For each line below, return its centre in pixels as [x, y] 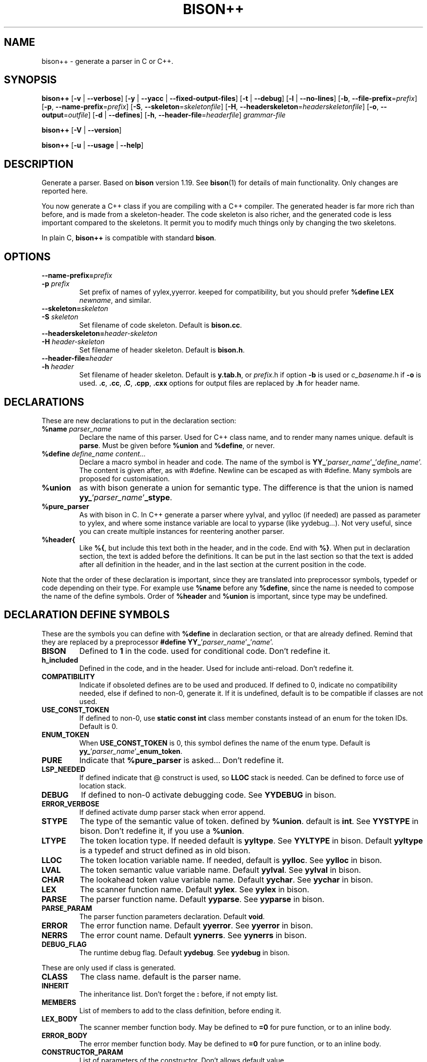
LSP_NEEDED [64, 769]
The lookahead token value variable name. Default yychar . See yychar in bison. [226, 879]
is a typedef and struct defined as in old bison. [165, 850]
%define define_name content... [94, 453]
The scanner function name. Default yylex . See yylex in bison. [194, 889]
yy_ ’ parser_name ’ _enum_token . [131, 751]
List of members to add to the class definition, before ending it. [180, 1010]
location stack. [103, 786]
